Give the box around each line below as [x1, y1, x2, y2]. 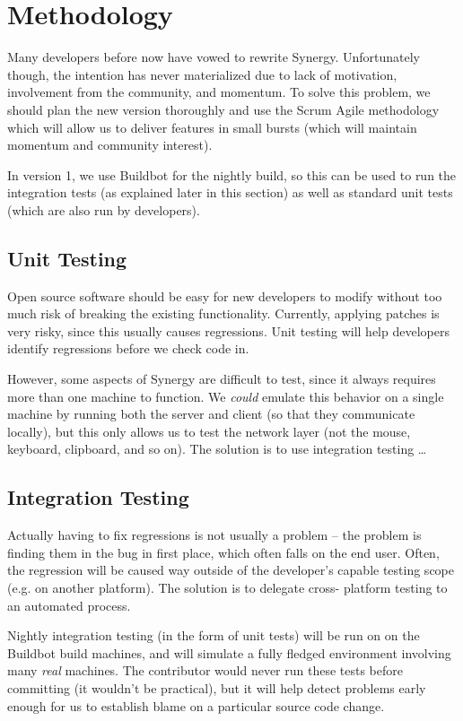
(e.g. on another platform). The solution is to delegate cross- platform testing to [7, 578, 448, 596]
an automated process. [7, 595, 131, 614]
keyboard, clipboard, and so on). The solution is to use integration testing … [7, 439, 427, 458]
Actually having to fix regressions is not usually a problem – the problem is [7, 526, 422, 544]
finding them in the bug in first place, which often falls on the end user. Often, [7, 543, 440, 561]
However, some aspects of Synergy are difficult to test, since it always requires [7, 369, 436, 388]
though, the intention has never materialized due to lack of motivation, [7, 65, 397, 83]
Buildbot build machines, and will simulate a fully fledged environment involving [7, 643, 451, 662]
